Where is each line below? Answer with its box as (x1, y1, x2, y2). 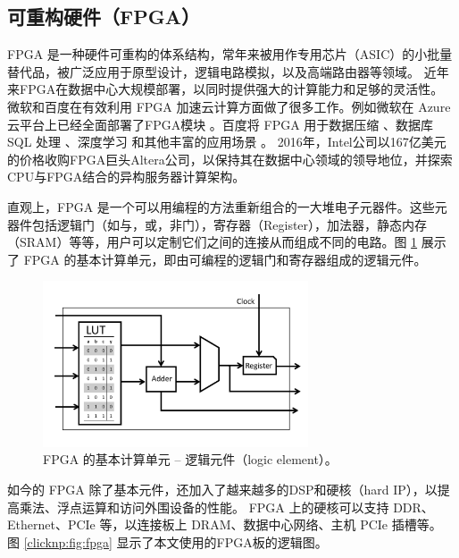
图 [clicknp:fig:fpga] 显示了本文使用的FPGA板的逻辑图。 (7, 532, 328, 551)
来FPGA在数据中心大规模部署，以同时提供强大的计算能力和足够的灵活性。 (7, 80, 444, 98)
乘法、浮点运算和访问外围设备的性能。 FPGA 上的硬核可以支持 (19, 497, 389, 516)
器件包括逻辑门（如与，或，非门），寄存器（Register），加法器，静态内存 (7, 215, 428, 233)
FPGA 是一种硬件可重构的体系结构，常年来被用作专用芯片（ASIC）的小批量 (7, 45, 453, 63)
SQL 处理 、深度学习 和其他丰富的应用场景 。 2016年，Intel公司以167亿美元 (7, 132, 446, 151)
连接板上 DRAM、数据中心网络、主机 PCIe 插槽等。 (137, 515, 442, 534)
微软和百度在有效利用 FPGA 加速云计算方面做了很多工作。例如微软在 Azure (7, 97, 451, 115)
